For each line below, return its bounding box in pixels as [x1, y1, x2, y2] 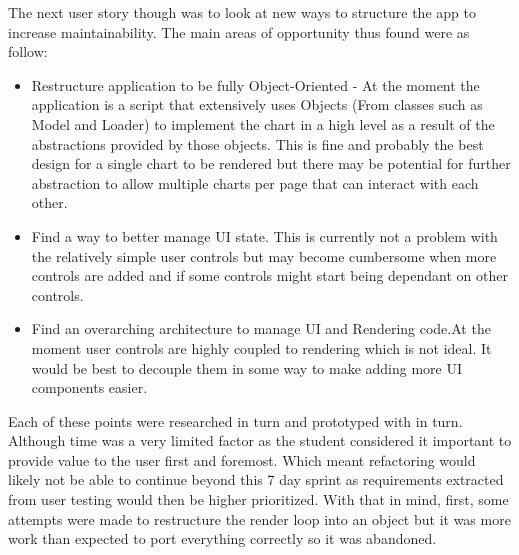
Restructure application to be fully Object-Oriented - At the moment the [31, 74, 480, 95]
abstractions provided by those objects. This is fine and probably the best [31, 133, 484, 154]
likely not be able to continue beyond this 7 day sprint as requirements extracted [8, 469, 504, 490]
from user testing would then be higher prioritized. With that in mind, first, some [8, 489, 509, 510]
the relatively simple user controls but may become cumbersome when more [31, 245, 497, 266]
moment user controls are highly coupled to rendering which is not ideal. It [31, 337, 492, 358]
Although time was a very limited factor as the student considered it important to [8, 430, 512, 451]
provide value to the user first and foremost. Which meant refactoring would [8, 449, 476, 470]
